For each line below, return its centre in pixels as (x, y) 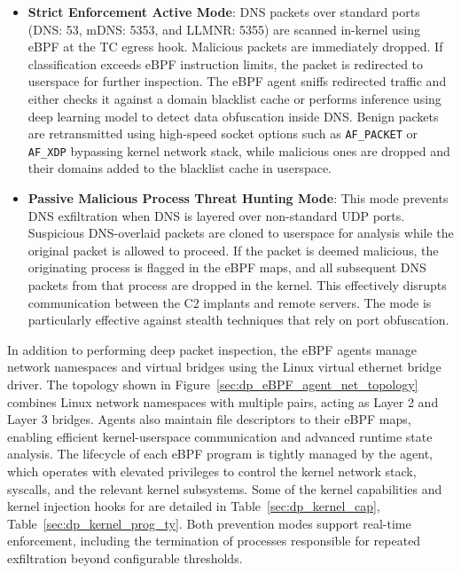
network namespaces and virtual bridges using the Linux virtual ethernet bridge (224, 367)
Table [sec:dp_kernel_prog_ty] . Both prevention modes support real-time (209, 523)
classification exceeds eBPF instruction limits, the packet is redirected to (226, 63)
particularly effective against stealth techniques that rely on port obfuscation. (238, 320)
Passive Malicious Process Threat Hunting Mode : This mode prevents (238, 198)
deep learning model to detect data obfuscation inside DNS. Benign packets (233, 116)
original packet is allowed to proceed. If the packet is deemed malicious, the (233, 250)
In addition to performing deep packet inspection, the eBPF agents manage (212, 349)
